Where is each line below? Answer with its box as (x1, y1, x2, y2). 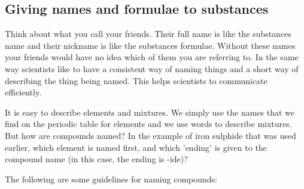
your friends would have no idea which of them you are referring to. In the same (5, 51, 299, 63)
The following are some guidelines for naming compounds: (5, 172, 217, 185)
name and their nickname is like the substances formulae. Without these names (5, 39, 296, 51)
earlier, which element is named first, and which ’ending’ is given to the (5, 141, 267, 153)
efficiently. (5, 86, 42, 98)
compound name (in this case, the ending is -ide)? (5, 153, 188, 165)
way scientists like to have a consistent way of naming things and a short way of (5, 62, 299, 75)
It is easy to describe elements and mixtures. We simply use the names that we (5, 106, 294, 118)
